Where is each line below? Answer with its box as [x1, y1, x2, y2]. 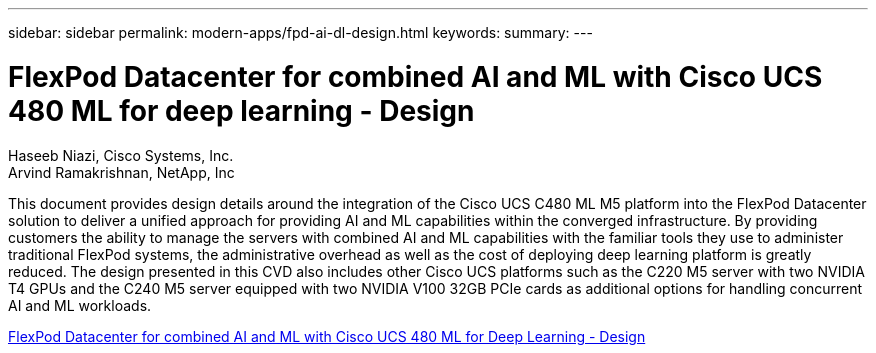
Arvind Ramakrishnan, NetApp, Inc [8, 163, 235, 181]
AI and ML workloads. [8, 296, 152, 314]
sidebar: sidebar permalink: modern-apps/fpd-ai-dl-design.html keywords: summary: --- [8, 24, 593, 41]
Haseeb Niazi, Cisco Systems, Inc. [8, 146, 234, 164]
